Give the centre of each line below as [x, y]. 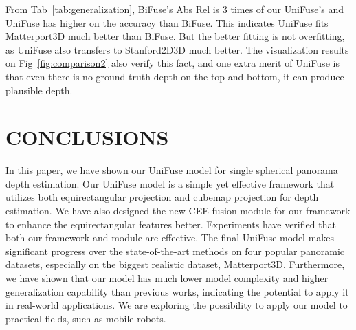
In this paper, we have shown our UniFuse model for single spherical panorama [172, 170]
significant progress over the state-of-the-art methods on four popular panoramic [175, 251]
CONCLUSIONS [87, 137]
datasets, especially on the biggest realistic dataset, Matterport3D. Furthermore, [175, 264]
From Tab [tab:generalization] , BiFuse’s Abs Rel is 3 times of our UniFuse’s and [175, 9]
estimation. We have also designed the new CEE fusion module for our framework [178, 211]
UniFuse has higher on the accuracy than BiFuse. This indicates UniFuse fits [167, 22]
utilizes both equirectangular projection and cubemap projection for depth [162, 197]
